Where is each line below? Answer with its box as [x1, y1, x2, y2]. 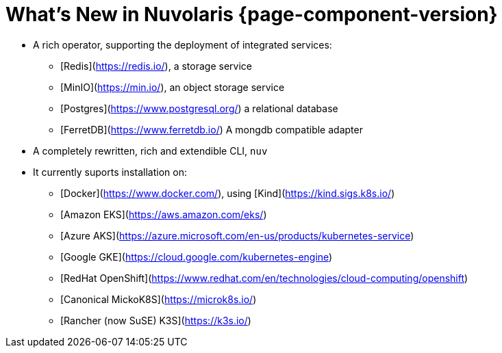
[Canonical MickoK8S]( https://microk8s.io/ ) [60, 293, 257, 305]
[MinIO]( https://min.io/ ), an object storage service [60, 81, 285, 93]
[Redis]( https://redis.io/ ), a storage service [60, 60, 252, 72]
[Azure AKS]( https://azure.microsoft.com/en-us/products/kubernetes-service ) [60, 229, 414, 241]
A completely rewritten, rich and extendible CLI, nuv [33, 144, 268, 157]
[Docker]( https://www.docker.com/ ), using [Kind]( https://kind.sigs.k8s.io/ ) [60, 187, 395, 199]
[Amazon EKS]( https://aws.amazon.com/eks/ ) [60, 208, 267, 220]
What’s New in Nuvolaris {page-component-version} [5, 3, 498, 26]
